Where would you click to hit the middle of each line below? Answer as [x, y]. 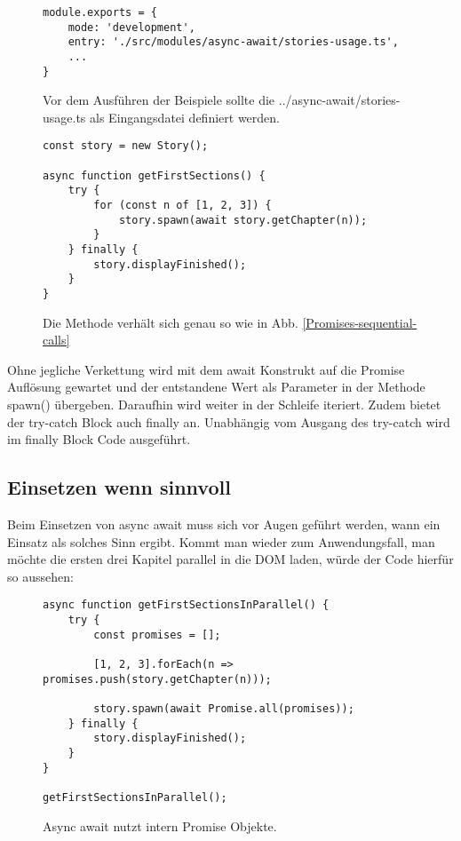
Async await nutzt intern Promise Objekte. [160, 825]
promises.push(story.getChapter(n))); [157, 679]
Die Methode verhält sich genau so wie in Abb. [171, 322]
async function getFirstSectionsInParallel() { [186, 605]
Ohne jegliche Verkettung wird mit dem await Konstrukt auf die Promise [206, 369]
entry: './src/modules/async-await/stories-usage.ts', [233, 42]
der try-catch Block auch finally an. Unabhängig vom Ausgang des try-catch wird [229, 421]
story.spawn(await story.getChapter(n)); [243, 220]
